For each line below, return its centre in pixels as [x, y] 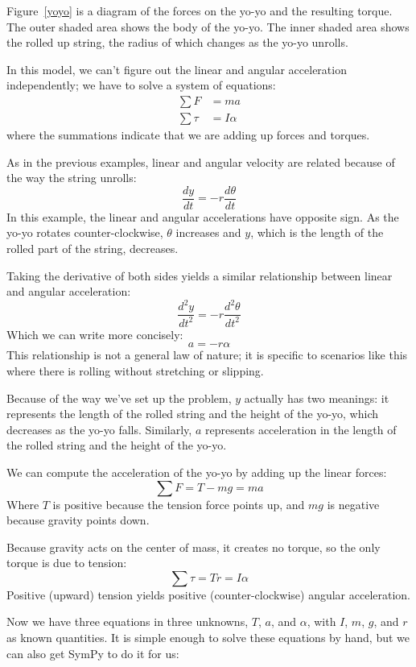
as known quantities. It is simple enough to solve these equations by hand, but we [208, 638]
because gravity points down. [78, 520]
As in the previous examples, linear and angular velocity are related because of [201, 162]
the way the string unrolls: [72, 178]
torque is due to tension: [67, 563]
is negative [353, 504]
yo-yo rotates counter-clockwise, [85, 232]
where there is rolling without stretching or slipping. [135, 370]
